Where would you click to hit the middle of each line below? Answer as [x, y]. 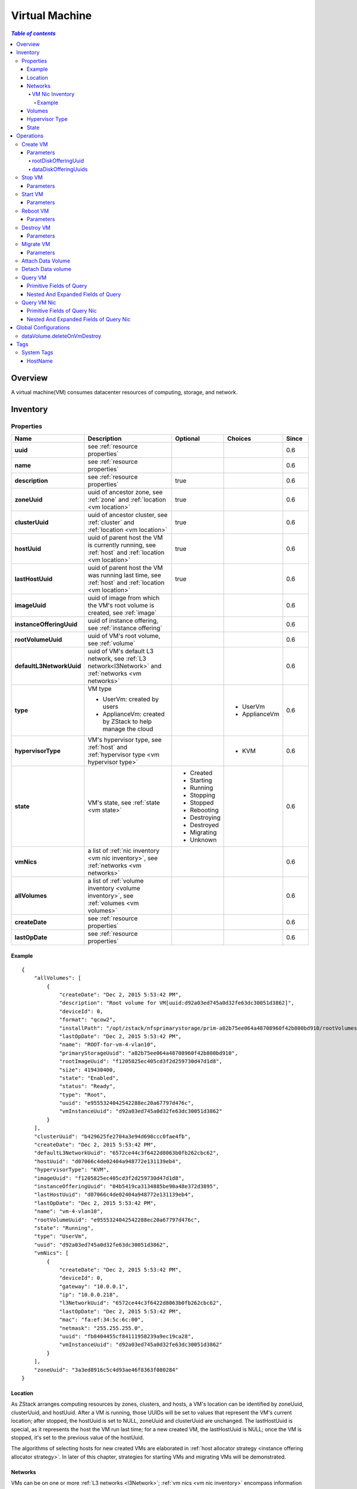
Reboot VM [35, 211]
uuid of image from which [124, 597]
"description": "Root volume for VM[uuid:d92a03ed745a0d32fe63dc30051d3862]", [177, 1003]
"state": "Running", [64, 1228]
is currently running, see [122, 545]
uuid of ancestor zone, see [125, 492]
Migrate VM [36, 244]
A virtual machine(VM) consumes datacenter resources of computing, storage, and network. [124, 392]
